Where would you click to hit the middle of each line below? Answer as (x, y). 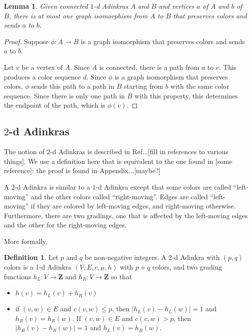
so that (121, 276)
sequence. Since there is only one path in (65, 95)
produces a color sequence (42, 76)
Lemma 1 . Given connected (46, 6)
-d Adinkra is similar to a (52, 186)
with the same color (200, 86)
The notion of (24, 152)
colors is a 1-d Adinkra (38, 267)
